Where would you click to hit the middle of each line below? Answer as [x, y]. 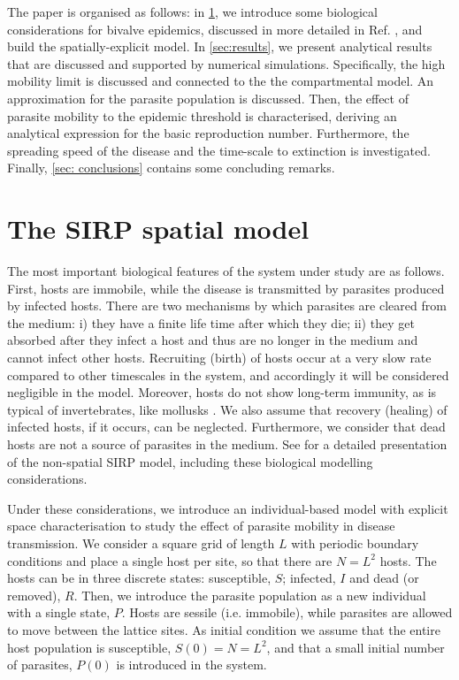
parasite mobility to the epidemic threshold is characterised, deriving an [202, 115]
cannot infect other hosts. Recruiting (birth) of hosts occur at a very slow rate [219, 358]
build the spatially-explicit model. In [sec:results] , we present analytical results [220, 46]
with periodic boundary [355, 542]
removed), [34, 595]
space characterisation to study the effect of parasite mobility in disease [201, 526]
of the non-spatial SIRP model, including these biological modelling [190, 461]
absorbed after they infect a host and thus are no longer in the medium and [213, 340]
